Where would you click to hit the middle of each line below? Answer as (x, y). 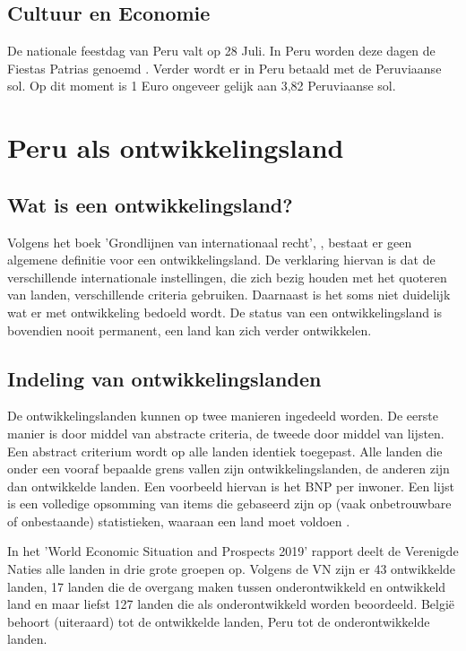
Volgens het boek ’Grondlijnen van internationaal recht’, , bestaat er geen (210, 242)
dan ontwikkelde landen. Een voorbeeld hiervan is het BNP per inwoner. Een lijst (231, 486)
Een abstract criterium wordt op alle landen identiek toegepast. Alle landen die (225, 451)
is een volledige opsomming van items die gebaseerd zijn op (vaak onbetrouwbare (229, 503)
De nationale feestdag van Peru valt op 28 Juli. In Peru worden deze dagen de (221, 51)
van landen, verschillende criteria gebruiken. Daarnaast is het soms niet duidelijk (229, 295)
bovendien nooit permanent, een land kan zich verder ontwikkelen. (190, 330)
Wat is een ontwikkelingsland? (150, 204)
